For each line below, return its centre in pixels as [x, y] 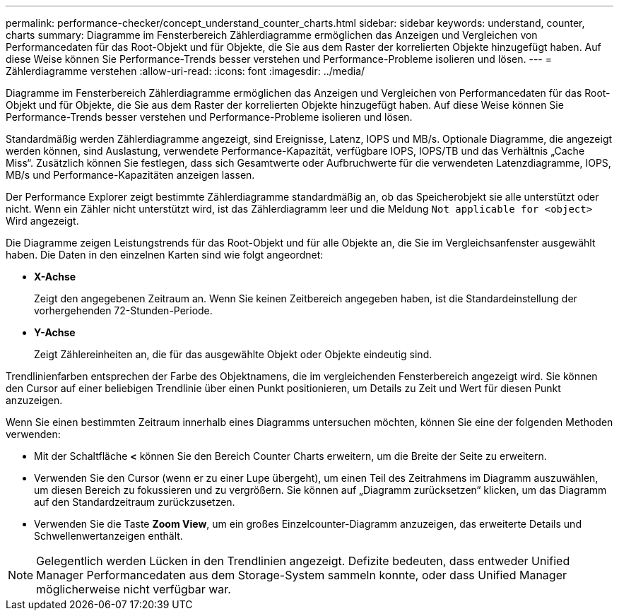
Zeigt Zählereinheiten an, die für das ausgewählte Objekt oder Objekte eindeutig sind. [233, 354]
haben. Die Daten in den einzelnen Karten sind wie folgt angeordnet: [165, 255]
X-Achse [55, 277]
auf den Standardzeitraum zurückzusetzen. [135, 502]
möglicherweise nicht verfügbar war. [134, 589]
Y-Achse [55, 332]
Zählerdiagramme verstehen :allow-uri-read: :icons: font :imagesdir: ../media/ [185, 71]
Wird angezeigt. [42, 221]
